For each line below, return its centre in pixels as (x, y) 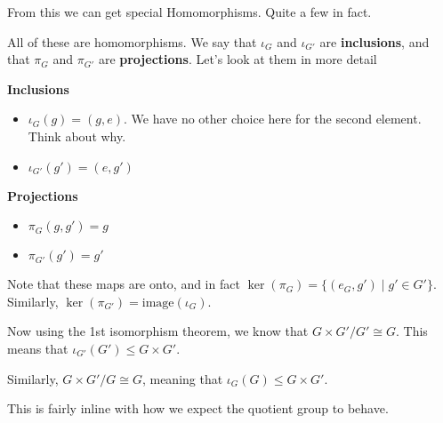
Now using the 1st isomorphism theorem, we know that (158, 331)
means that (38, 348)
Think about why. (77, 136)
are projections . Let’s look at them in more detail (238, 59)
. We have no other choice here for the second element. (272, 119)
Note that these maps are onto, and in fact (124, 284)
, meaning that (182, 378)
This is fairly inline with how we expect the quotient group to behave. (198, 408)
